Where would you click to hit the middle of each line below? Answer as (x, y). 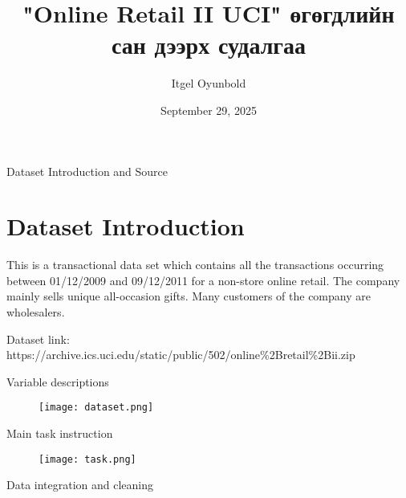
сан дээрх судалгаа (209, 45)
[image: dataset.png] (96, 408)
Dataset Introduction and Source (87, 171)
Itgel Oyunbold (209, 83)
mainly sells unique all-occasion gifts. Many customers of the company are (189, 296)
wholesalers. (36, 312)
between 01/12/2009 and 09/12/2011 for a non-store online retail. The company (203, 280)
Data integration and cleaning (80, 485)
